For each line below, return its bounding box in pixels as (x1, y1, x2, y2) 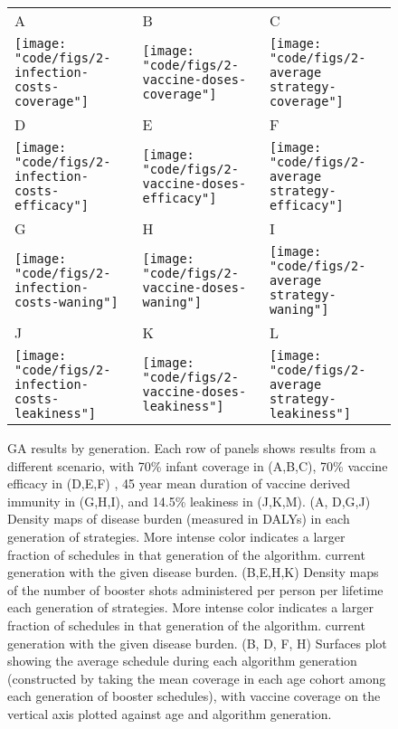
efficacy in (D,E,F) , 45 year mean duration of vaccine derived (7, 474, 351, 493)
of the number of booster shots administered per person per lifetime (7, 580, 384, 599)
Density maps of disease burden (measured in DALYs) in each (7, 509, 350, 528)
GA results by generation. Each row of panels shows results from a (7, 439, 376, 457)
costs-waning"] (14, 295, 118, 309)
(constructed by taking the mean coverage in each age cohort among (7, 668, 386, 687)
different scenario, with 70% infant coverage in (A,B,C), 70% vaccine (7, 456, 388, 475)
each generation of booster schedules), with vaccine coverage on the (7, 686, 381, 705)
